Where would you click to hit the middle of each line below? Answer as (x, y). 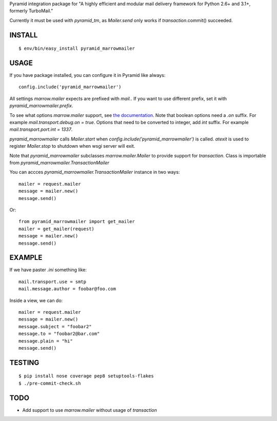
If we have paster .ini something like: (48, 270)
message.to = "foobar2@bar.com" (59, 334)
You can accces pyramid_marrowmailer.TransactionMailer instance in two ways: (95, 172)
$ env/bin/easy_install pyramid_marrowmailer (77, 48)
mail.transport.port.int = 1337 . (41, 129)
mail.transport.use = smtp (53, 282)
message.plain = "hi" (46, 341)
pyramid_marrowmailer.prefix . (42, 106)
